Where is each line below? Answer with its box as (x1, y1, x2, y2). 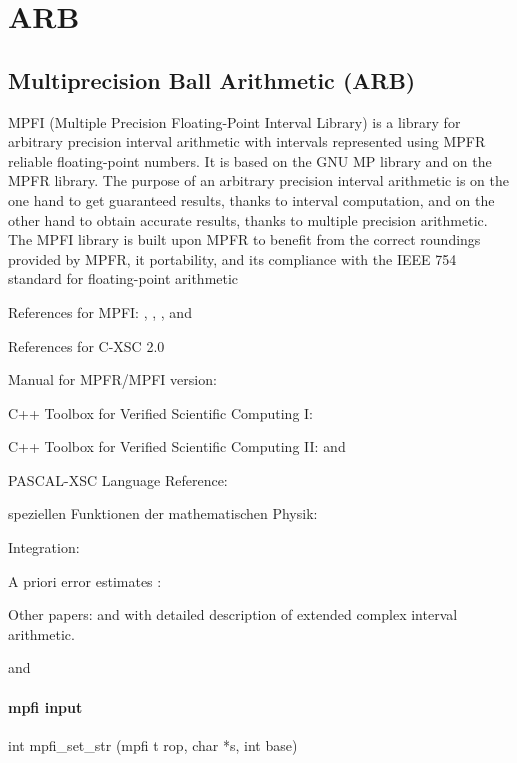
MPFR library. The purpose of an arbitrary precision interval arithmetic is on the (8, 170, 509, 191)
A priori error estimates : (8, 570, 162, 591)
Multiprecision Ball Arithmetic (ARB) (8, 64, 416, 95)
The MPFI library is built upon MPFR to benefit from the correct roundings (8, 229, 481, 250)
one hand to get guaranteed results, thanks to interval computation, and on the (8, 189, 495, 210)
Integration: (8, 537, 80, 558)
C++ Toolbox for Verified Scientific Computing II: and (8, 436, 346, 457)
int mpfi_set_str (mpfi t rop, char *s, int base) (8, 734, 298, 755)
